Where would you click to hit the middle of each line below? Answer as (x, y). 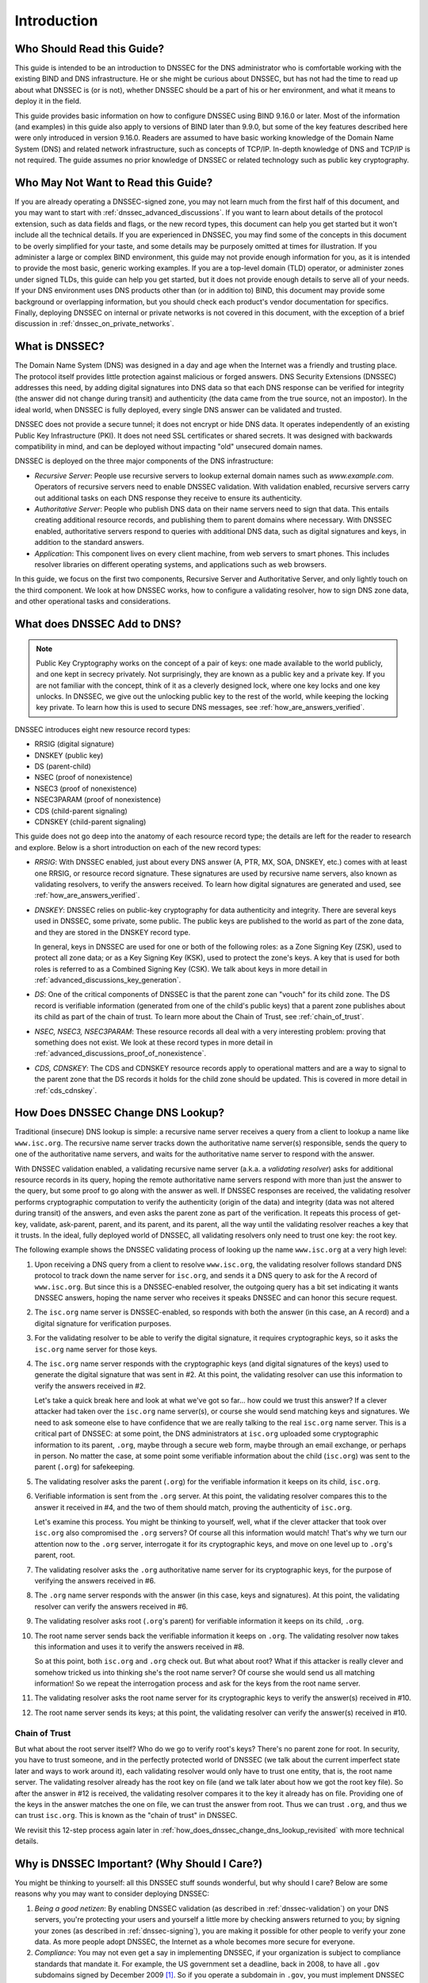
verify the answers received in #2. (90, 1386)
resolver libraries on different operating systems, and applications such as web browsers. (180, 564)
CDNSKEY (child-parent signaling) (90, 822)
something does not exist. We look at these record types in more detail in (154, 1042)
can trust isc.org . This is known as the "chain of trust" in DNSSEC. (126, 1816)
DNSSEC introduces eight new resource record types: (103, 729)
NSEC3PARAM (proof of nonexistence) (98, 800)
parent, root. (55, 1555)
